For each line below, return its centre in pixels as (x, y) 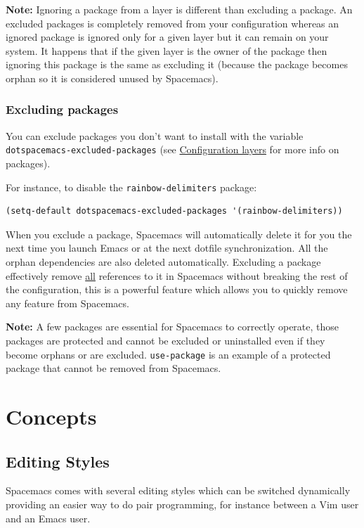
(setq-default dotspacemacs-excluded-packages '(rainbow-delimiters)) (174, 211)
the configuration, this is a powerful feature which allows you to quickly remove (177, 289)
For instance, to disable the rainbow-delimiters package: (131, 187)
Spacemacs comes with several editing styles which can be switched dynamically (178, 490)
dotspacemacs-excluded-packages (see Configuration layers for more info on (173, 149)
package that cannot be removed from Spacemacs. (113, 368)
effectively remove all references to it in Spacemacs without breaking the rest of (177, 275)
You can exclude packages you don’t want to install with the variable (155, 135)
